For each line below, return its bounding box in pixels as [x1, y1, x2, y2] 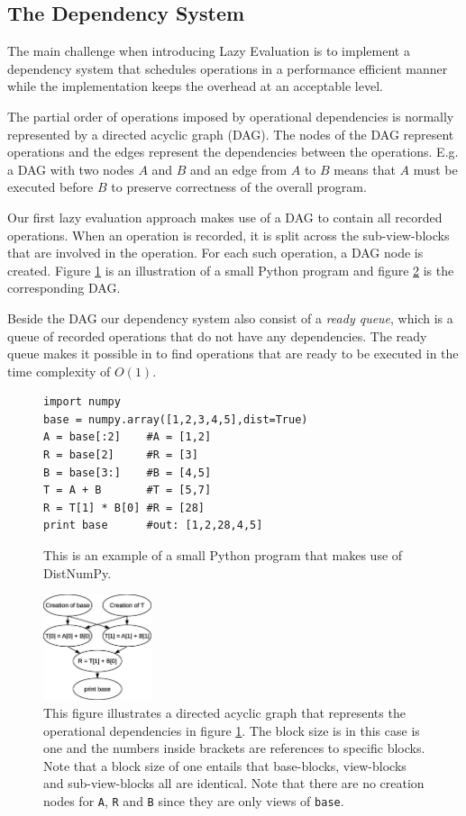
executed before [7, 177, 94, 196]
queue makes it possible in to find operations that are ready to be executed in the [7, 344, 459, 363]
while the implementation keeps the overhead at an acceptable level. [7, 77, 383, 95]
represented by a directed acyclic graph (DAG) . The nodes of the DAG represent [7, 124, 454, 143]
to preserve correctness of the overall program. [111, 177, 367, 196]
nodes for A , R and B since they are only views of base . [43, 792, 344, 811]
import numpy [43, 395, 121, 409]
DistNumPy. [43, 563, 112, 582]
